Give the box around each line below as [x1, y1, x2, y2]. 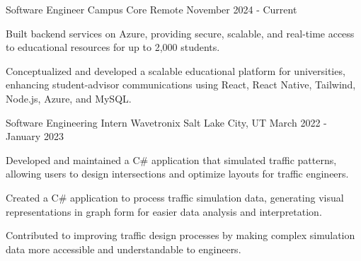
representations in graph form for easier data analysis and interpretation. [6, 204, 322, 219]
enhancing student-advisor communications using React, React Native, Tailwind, [6, 77, 356, 92]
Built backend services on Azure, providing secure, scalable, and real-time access [6, 25, 355, 40]
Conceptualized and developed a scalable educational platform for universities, [6, 63, 345, 78]
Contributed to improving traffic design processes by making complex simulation [6, 228, 355, 243]
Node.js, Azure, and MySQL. [6, 91, 132, 105]
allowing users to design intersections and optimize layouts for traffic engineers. [6, 166, 349, 181]
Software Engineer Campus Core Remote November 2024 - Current [6, 2, 297, 16]
